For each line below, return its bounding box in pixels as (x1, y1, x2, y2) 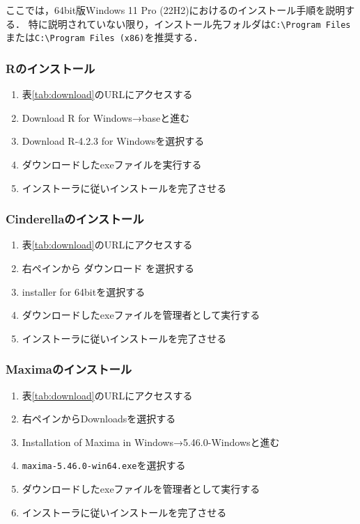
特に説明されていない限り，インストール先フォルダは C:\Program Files (28, 16, 351, 31)
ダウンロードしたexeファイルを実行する (22, 157, 202, 171)
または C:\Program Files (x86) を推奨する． (6, 30, 203, 45)
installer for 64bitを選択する (22, 284, 146, 299)
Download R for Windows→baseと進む (22, 110, 190, 125)
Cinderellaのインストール (6, 210, 144, 228)
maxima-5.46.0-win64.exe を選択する (22, 458, 186, 473)
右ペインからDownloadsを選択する (22, 411, 176, 426)
